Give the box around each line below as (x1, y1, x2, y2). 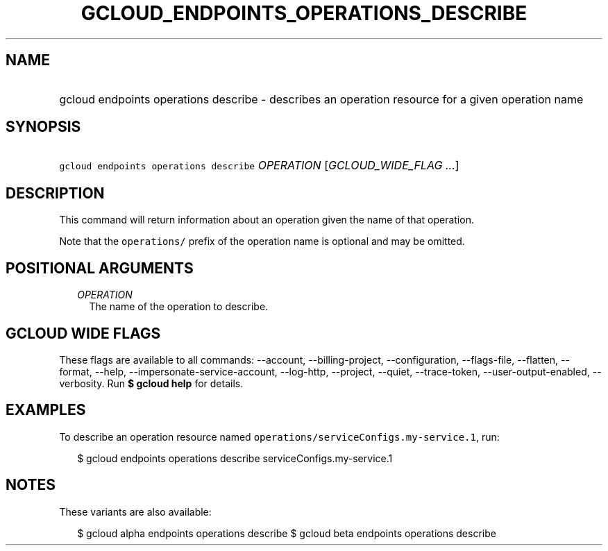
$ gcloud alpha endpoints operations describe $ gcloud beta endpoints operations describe (77, 527, 496, 539)
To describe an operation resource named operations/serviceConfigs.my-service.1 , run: (59, 430, 500, 443)
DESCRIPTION (6, 184, 105, 202)
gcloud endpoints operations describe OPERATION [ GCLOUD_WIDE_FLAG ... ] (59, 158, 459, 173)
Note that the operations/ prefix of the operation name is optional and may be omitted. (59, 235, 465, 248)
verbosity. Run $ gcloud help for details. (59, 377, 244, 389)
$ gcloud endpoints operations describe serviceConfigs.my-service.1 (77, 452, 393, 464)
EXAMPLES (6, 401, 86, 419)
